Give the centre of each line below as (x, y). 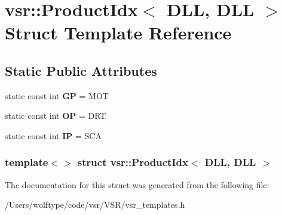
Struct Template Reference (118, 33)
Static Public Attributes (81, 70)
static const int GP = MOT (57, 95)
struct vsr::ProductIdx (133, 162)
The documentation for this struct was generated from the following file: (137, 184)
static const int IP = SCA (53, 135)
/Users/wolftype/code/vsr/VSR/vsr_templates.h (95, 205)
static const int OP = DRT (56, 116)
